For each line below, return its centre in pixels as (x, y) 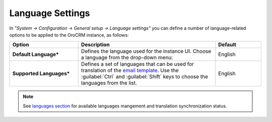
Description (95, 45)
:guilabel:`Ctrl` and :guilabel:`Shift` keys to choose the (145, 77)
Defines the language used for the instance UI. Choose (146, 51)
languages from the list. (109, 83)
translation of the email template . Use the (130, 70)
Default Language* (36, 54)
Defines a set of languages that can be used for (137, 64)
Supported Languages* (41, 74)
